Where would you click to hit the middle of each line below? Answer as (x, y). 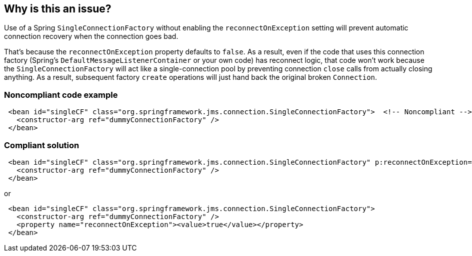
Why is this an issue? (58, 9)
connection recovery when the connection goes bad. (91, 36)
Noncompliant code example (61, 95)
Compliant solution (42, 145)
